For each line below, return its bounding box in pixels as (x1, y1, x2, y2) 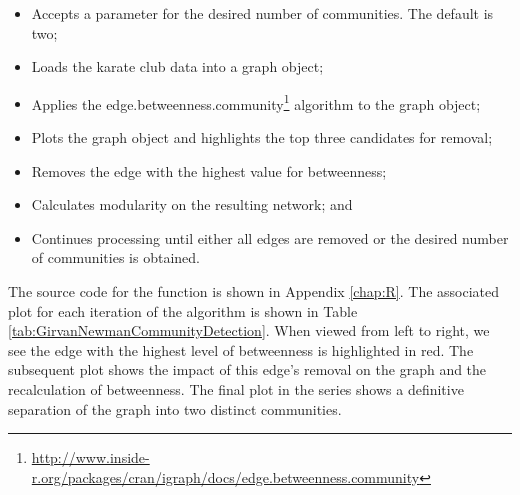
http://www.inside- (31, 447, 150, 468)
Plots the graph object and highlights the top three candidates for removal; (31, 127, 493, 148)
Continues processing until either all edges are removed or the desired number (31, 227, 509, 248)
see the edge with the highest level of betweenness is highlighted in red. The (8, 339, 474, 360)
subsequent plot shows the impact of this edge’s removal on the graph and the (8, 359, 487, 380)
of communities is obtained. (31, 247, 200, 268)
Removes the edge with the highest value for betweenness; (31, 160, 387, 181)
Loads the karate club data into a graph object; (31, 56, 324, 77)
